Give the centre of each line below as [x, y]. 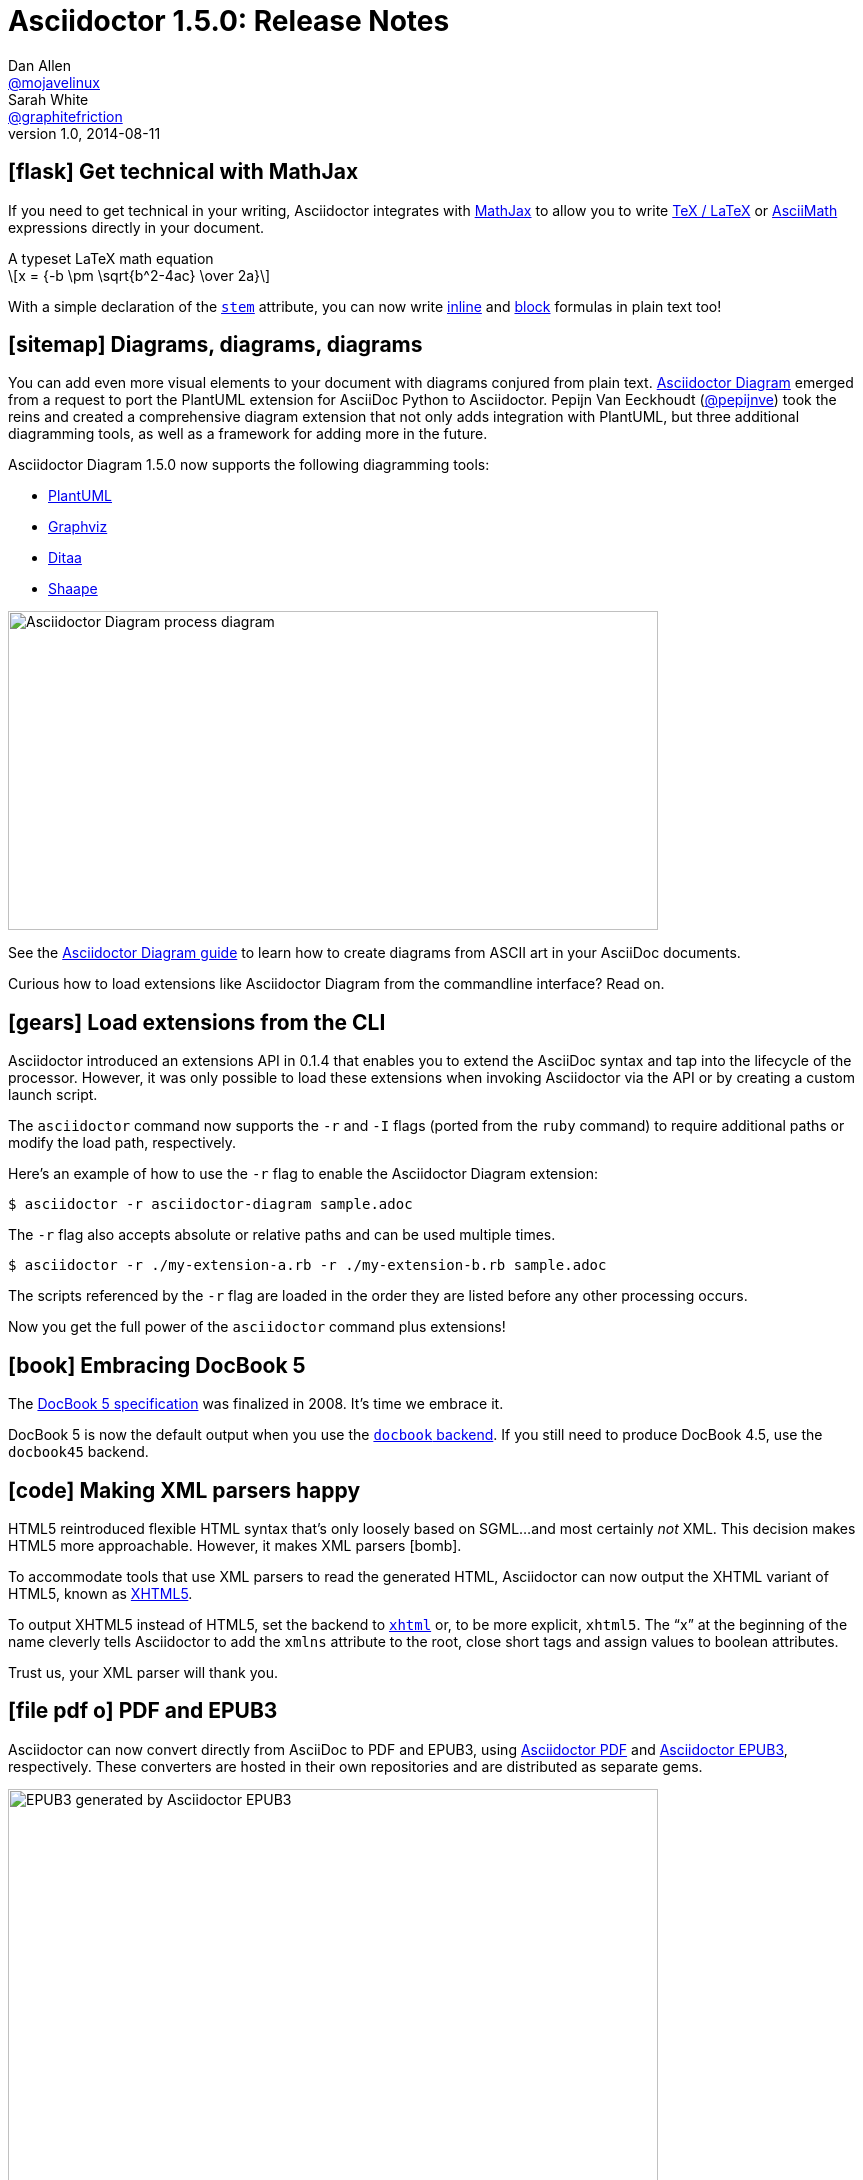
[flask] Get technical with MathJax [183, 172]
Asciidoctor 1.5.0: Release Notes [229, 21]
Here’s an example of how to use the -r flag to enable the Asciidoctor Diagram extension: [303, 1174]
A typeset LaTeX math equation [111, 258]
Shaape [73, 589]
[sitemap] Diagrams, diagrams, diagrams [215, 345]
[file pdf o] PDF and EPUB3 [143, 1711]
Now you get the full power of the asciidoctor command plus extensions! [257, 1327]
